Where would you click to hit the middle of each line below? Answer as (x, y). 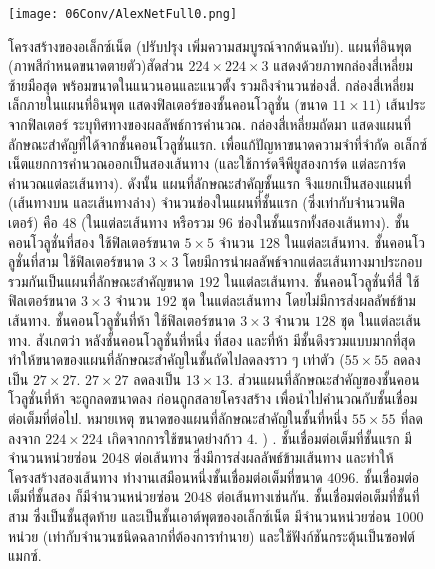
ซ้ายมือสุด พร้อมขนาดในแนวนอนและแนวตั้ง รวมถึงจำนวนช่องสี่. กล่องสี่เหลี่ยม (211, 84)
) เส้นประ (400, 104)
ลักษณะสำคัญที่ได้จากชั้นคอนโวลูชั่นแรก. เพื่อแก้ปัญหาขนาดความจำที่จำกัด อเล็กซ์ (217, 143)
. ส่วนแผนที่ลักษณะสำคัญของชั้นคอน (324, 378)
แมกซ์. (25, 555)
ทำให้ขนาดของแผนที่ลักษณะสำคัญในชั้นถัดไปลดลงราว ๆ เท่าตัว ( (176, 359)
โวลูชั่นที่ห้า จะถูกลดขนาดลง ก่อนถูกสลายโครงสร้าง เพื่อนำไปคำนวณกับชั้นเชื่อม (213, 398)
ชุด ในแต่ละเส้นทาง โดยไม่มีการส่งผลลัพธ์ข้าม (298, 300)
